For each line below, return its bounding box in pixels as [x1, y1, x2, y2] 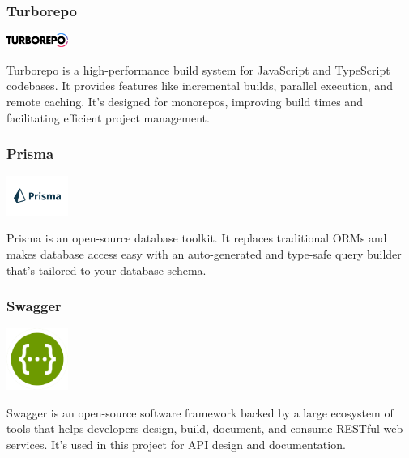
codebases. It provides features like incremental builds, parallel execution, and [6, 77, 393, 94]
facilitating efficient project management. [6, 109, 210, 126]
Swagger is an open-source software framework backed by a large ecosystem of [6, 404, 394, 421]
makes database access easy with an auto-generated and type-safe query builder [6, 245, 402, 262]
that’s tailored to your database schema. [6, 261, 207, 278]
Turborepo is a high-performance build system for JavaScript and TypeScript [6, 61, 390, 78]
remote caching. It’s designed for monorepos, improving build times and [6, 92, 363, 109]
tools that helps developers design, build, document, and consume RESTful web [6, 420, 403, 437]
